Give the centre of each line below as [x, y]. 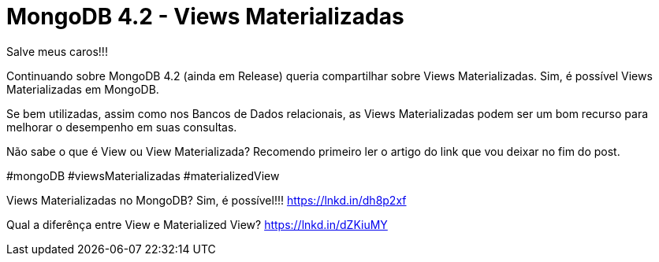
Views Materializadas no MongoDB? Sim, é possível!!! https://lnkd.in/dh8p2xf [207, 200]
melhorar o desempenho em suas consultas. [122, 127]
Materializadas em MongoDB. [83, 89]
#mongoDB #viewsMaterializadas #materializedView [143, 175]
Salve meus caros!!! [57, 51]
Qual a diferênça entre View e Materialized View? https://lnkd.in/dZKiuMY [197, 224]
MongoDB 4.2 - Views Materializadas [205, 17]
